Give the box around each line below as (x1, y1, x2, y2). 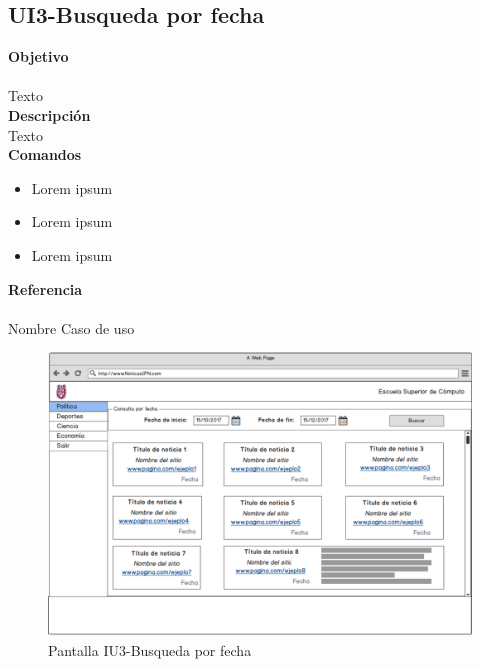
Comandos (8, 144, 82, 165)
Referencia (8, 278, 83, 299)
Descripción (8, 104, 91, 125)
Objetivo (8, 46, 69, 67)
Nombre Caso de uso (8, 317, 135, 338)
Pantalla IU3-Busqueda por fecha (48, 639, 252, 660)
